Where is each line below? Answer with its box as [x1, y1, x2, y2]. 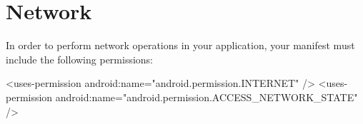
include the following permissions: [6, 51, 154, 66]
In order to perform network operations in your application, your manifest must [6, 38, 355, 53]
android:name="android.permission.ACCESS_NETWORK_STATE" [55, 89, 358, 104]
